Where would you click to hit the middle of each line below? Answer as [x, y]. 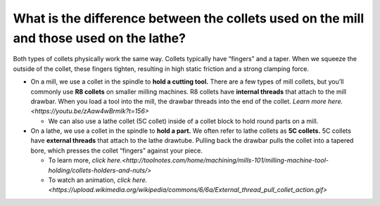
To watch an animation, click [90, 180]
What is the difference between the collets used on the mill [189, 18]
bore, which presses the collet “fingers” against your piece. [117, 150]
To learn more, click [77, 160]
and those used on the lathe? [100, 38]
